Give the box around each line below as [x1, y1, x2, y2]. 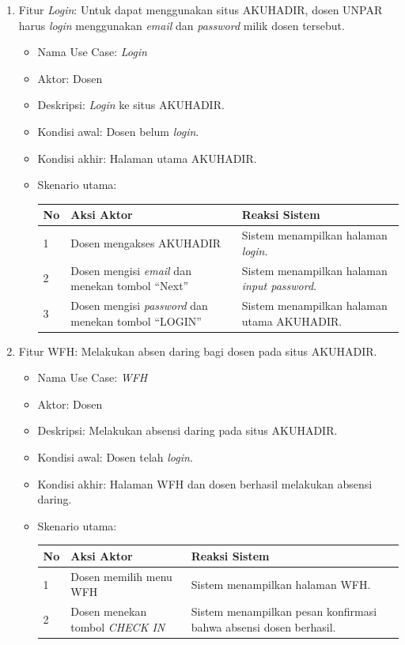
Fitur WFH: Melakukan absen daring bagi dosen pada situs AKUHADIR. [18, 342, 377, 359]
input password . [241, 277, 317, 294]
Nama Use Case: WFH [37, 369, 148, 386]
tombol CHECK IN [70, 618, 165, 635]
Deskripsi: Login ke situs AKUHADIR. [37, 96, 225, 113]
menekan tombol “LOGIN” [70, 312, 202, 329]
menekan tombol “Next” [70, 277, 189, 294]
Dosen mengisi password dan [70, 296, 208, 313]
